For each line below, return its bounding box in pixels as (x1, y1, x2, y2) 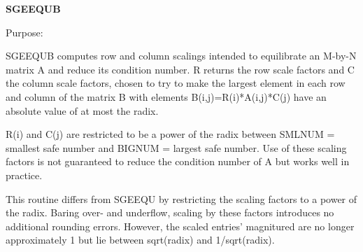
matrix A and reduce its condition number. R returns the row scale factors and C (6, 62, 355, 76)
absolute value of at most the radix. (6, 103, 159, 118)
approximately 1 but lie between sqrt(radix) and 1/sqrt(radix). (6, 232, 275, 247)
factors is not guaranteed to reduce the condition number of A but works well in (6, 154, 350, 169)
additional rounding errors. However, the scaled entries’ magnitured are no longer (6, 218, 355, 233)
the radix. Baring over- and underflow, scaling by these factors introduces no (6, 205, 334, 220)
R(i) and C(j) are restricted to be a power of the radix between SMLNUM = (6, 127, 335, 141)
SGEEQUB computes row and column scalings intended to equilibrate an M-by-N (6, 48, 357, 63)
